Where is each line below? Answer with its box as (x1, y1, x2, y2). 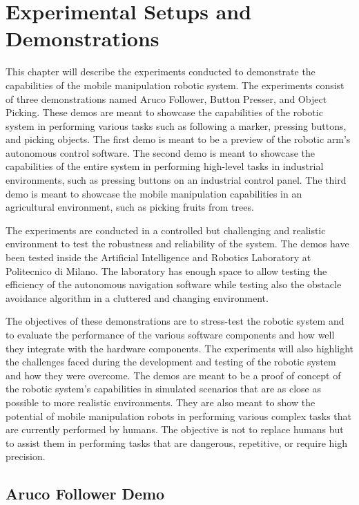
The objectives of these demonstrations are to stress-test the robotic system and (6, 314, 345, 328)
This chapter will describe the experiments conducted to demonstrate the (6, 64, 316, 79)
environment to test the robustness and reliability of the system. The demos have (6, 236, 349, 251)
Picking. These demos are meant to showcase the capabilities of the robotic (6, 105, 323, 120)
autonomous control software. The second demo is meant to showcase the (6, 145, 316, 160)
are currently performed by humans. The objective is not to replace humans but (6, 422, 344, 437)
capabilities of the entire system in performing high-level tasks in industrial (6, 159, 324, 173)
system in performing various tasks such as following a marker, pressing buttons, (6, 118, 347, 133)
